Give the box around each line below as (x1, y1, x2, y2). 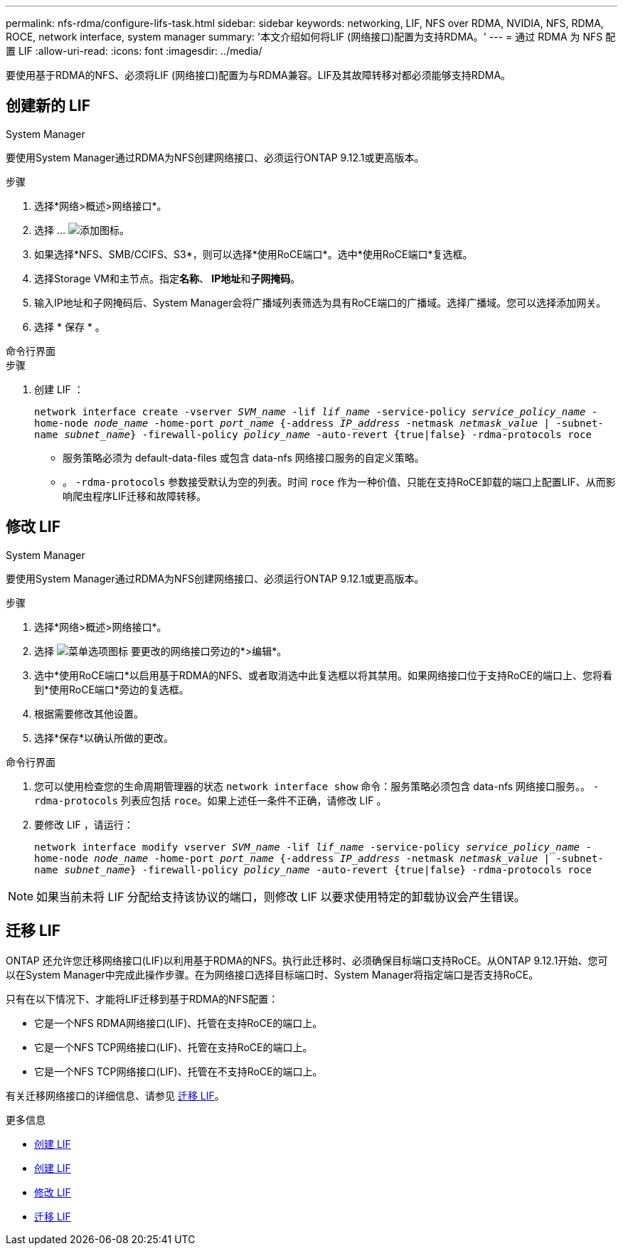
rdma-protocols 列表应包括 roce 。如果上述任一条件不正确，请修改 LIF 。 (34, 794, 387, 807)
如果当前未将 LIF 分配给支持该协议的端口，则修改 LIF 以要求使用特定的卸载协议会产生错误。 (36, 889, 526, 904)
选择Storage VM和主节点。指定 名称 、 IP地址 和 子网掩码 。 (34, 272, 301, 284)
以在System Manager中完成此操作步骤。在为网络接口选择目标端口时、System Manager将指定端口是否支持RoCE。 (6, 968, 539, 981)
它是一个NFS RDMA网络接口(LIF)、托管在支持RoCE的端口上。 (34, 1016, 323, 1029)
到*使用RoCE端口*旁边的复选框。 (34, 683, 189, 696)
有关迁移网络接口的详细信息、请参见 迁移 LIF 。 (6, 1089, 225, 1102)
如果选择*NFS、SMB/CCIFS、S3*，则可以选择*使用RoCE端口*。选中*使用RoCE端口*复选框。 (34, 247, 473, 260)
